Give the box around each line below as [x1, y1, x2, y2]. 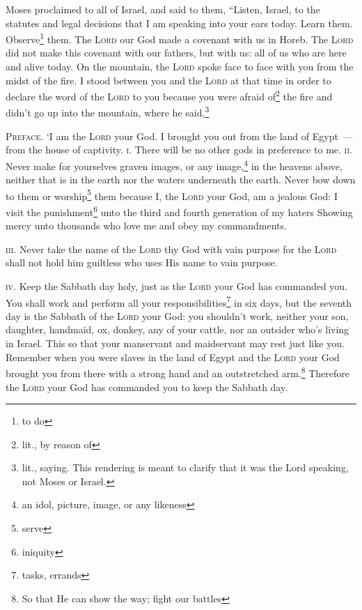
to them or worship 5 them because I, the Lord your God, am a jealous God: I [6, 186, 338, 203]
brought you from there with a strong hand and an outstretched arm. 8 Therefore [6, 364, 350, 380]
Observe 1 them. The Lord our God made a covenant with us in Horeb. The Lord [6, 30, 354, 46]
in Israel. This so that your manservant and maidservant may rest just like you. [6, 336, 345, 351]
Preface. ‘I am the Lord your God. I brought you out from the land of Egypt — [6, 128, 353, 143]
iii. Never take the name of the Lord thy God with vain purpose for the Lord [6, 241, 337, 256]
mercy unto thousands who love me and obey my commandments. [6, 218, 287, 233]
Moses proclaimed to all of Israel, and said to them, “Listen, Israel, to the [6, 2, 320, 16]
